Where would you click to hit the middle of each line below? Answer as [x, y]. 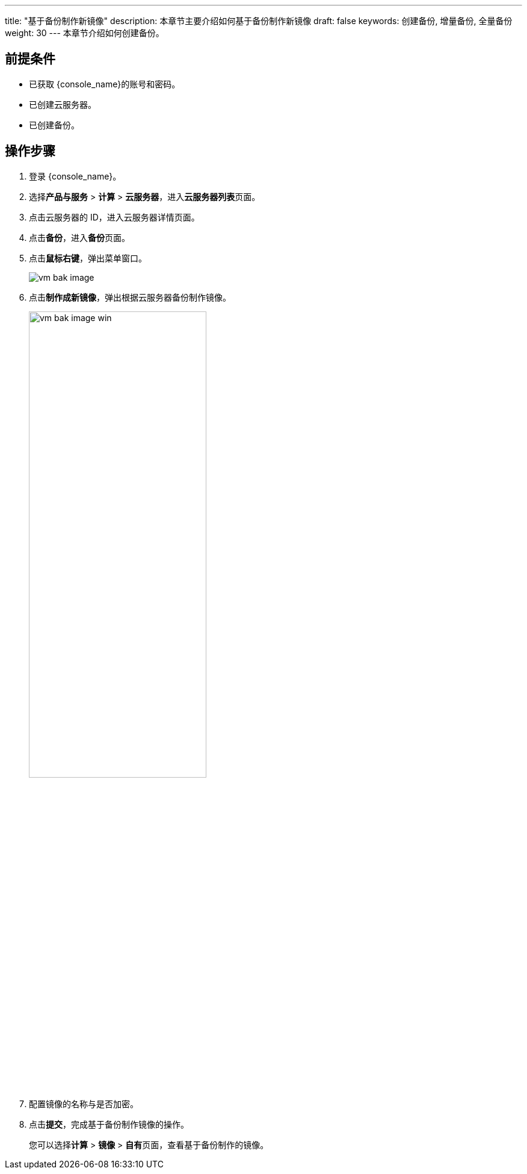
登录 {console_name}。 [75, 176]
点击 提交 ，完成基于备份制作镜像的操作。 [109, 1124]
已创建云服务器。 [63, 104]
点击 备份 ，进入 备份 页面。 [79, 237]
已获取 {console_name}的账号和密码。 [105, 84]
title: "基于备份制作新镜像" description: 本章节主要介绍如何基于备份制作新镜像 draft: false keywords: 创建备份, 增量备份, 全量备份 [259, 21]
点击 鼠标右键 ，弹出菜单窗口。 [88, 258]
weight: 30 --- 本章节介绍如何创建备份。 [85, 33]
